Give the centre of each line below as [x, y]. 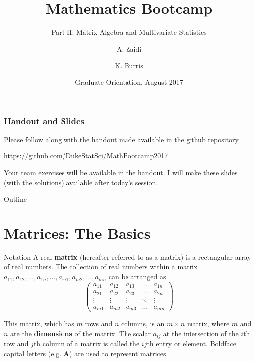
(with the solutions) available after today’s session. [81, 182]
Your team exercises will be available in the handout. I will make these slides [121, 172]
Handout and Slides [44, 120]
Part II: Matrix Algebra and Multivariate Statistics [129, 32]
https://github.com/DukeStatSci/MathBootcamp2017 [86, 156]
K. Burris [129, 65]
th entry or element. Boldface [191, 343]
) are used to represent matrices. [119, 353]
